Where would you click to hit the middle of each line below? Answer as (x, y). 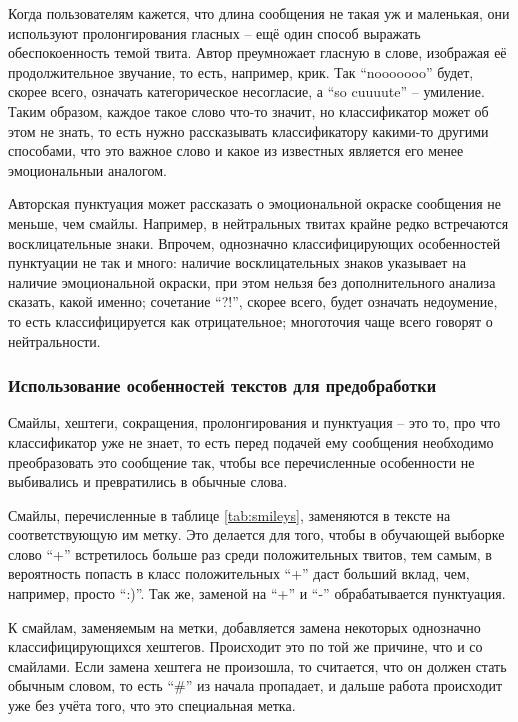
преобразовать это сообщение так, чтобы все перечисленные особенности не (241, 461)
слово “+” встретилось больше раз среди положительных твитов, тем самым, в (250, 553)
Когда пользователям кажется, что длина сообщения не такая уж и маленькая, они (259, 13)
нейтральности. (54, 340)
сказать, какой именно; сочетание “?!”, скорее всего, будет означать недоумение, (253, 301)
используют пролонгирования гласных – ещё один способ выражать (214, 32)
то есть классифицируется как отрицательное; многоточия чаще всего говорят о (250, 320)
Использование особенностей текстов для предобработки (222, 385)
